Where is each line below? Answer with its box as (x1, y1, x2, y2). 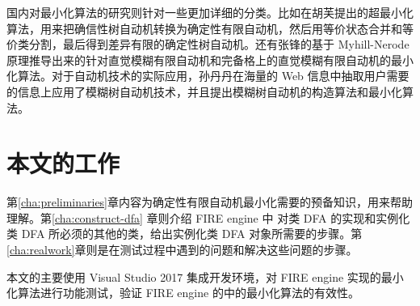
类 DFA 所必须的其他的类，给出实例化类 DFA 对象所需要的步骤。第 (6, 225, 363, 242)
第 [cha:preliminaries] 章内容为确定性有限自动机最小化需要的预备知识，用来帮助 (6, 193, 414, 210)
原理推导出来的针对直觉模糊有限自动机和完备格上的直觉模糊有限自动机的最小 (6, 51, 414, 68)
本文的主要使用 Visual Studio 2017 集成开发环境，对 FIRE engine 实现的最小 (6, 268, 404, 285)
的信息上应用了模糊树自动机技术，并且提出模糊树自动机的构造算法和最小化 (6, 83, 402, 100)
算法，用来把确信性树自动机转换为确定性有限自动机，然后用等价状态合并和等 (6, 19, 414, 36)
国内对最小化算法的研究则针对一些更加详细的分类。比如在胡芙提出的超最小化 (6, 4, 414, 20)
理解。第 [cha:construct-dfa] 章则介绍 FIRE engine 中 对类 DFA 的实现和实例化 (6, 209, 410, 226)
